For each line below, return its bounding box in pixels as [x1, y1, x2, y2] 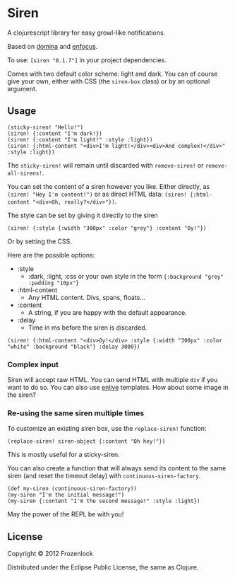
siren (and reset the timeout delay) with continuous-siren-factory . [7, 472, 201, 480]
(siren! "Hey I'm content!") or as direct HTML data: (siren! [7, 190, 187, 198]
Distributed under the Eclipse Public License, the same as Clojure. [7, 563, 199, 572]
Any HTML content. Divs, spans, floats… [28, 293, 146, 301]
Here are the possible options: [7, 250, 95, 259]
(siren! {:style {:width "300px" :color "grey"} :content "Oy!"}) [7, 224, 207, 231]
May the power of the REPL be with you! [7, 510, 124, 519]
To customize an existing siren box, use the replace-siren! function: [7, 424, 207, 433]
